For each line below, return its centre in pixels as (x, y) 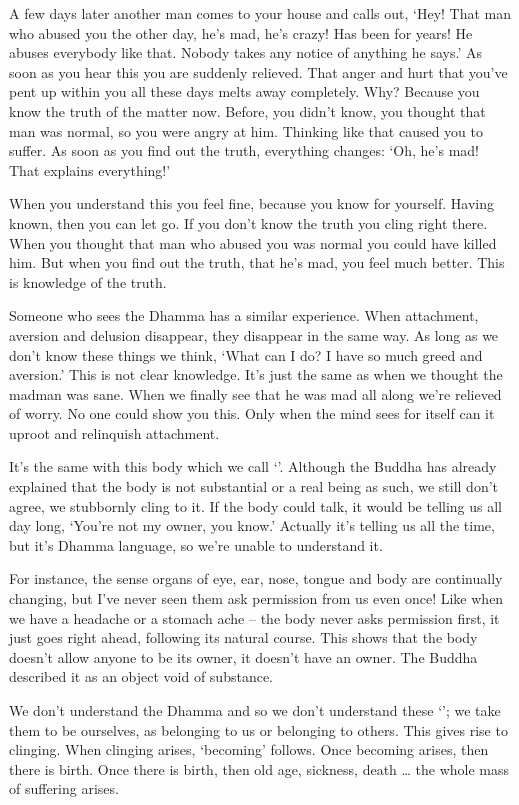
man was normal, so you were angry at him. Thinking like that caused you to (246, 130)
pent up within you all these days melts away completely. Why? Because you (244, 91)
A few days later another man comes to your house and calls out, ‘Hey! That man (260, 13)
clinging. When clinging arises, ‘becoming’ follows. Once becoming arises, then (249, 749)
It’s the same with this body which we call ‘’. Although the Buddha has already (253, 466)
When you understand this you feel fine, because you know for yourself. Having (252, 203)
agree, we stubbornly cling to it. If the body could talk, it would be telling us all (255, 505)
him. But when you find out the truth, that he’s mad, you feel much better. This (257, 262)
